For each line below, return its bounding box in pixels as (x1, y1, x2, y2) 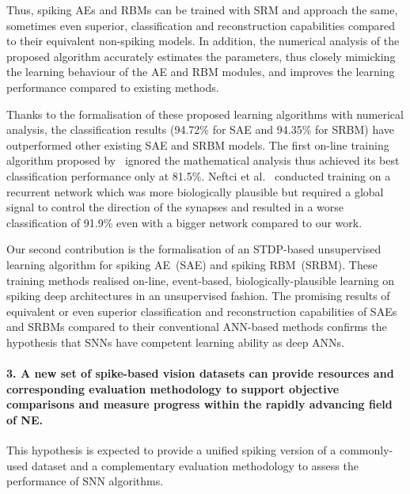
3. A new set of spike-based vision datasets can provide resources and (6, 365, 394, 382)
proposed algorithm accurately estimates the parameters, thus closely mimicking (6, 47, 396, 64)
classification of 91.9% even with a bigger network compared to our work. (6, 214, 363, 230)
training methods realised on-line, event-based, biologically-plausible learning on (6, 272, 395, 288)
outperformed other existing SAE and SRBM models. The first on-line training (6, 136, 389, 153)
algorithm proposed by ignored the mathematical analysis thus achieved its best (6, 152, 400, 169)
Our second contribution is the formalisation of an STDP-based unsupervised (6, 241, 382, 257)
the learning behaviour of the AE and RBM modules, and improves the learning (6, 63, 395, 80)
